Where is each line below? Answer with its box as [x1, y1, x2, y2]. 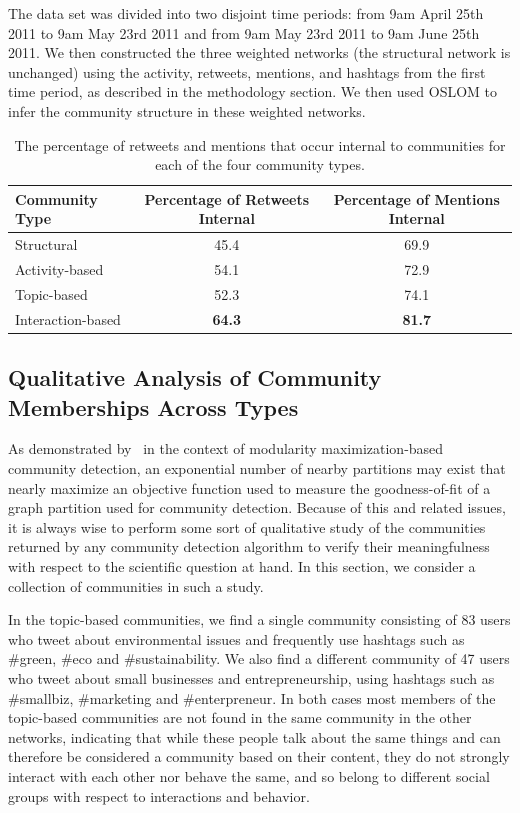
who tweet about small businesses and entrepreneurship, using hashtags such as [8, 667, 495, 688]
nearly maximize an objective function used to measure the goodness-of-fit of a [8, 477, 491, 498]
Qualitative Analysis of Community [8, 362, 382, 393]
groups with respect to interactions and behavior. [8, 785, 310, 806]
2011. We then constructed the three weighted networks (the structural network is [8, 42, 511, 63]
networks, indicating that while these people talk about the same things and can [8, 726, 501, 747]
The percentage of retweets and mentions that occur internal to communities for [14, 134, 506, 155]
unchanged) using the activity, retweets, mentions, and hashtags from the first [8, 61, 486, 82]
